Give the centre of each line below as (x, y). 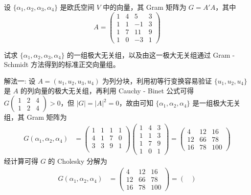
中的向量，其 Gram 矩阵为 (145, 7)
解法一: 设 (20, 80)
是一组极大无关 (217, 103)
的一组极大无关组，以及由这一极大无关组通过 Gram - (151, 54)
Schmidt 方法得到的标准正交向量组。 (62, 64)
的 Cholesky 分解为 (78, 161)
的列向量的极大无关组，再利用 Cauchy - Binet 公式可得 (107, 90)
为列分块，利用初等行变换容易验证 (157, 80)
